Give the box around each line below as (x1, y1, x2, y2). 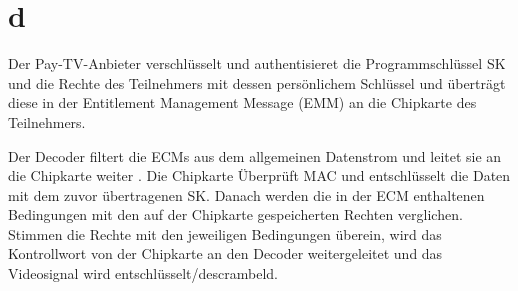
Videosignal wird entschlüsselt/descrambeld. (8, 263, 278, 284)
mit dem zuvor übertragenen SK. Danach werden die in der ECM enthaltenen (8, 184, 485, 205)
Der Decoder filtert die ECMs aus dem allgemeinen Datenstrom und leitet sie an (8, 145, 502, 166)
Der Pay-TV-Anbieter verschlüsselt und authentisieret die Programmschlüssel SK (8, 53, 506, 74)
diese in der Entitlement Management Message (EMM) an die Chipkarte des (8, 92, 477, 113)
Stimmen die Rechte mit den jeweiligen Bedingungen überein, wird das (8, 223, 442, 244)
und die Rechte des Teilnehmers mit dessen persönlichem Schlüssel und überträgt (8, 72, 506, 93)
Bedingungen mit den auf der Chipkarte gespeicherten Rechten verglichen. (8, 204, 463, 225)
